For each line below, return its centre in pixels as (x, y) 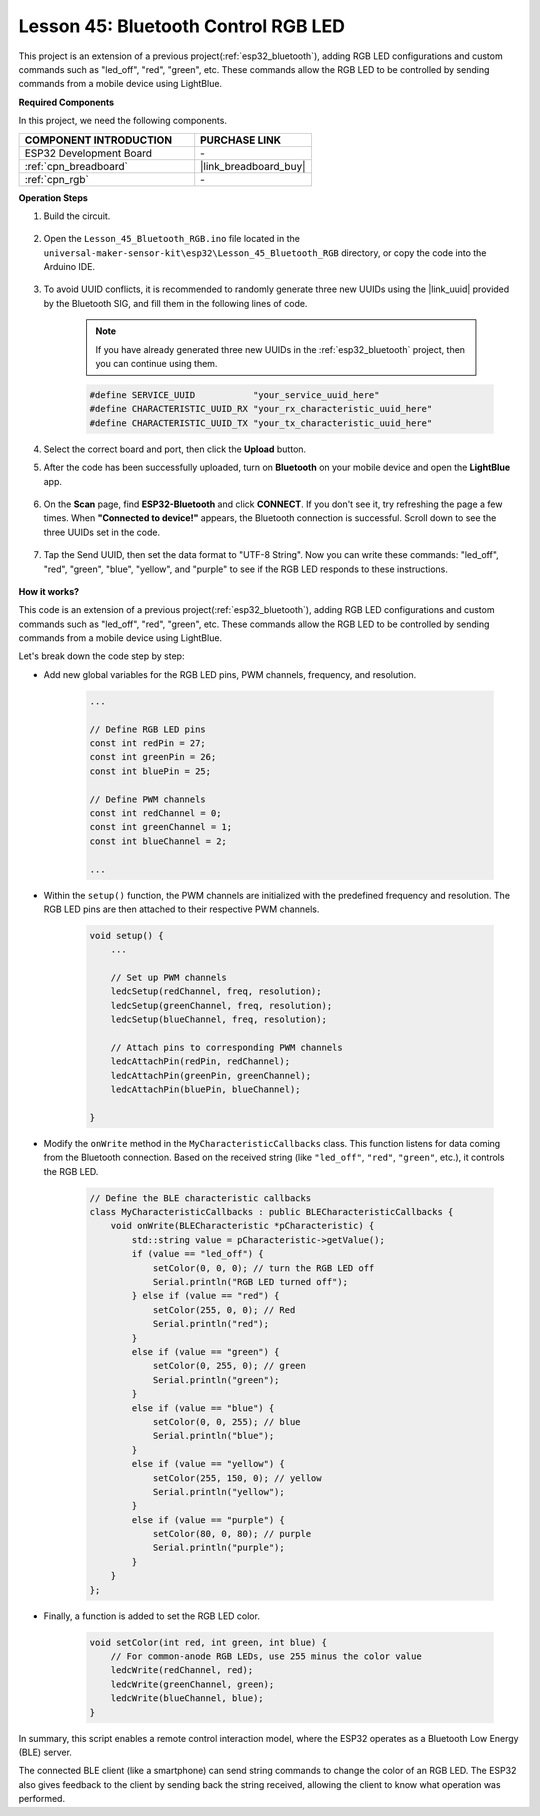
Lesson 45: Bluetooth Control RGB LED (181, 26)
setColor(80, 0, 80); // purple (232, 1534)
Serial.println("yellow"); (218, 1491)
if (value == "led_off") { (197, 1254)
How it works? (49, 591)
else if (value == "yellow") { (208, 1464)
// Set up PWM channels (168, 978)
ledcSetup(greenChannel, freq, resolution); (221, 1005)
